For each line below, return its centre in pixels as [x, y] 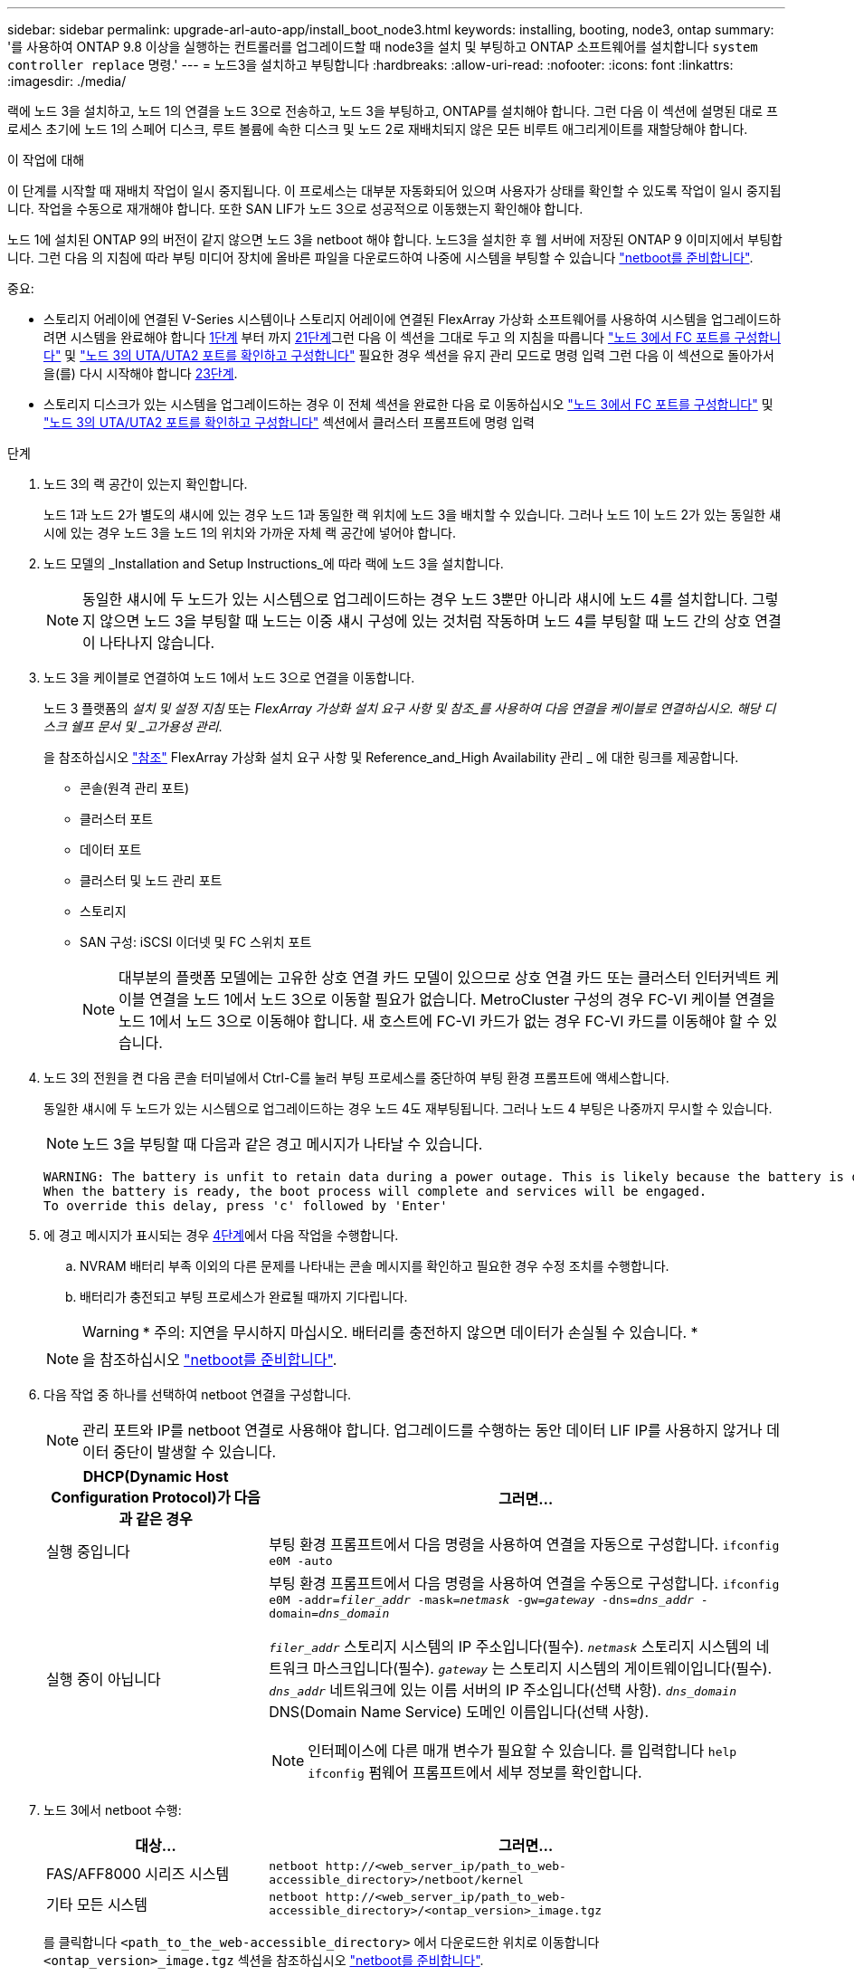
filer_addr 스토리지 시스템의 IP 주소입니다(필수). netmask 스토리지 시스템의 [511, 1647]
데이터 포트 [111, 850]
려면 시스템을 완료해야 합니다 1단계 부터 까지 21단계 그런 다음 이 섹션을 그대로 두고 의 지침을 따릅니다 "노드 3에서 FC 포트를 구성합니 [413, 337]
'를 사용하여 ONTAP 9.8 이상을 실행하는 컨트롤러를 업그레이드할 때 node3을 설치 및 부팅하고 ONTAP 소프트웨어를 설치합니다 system [383, 47]
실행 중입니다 [88, 1551]
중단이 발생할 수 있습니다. [195, 1452]
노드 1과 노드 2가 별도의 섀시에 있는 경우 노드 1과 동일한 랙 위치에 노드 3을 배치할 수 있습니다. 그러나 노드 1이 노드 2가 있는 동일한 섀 [413, 515]
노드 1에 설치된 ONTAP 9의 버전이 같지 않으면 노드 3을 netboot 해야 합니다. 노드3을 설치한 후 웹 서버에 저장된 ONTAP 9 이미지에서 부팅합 [395, 239]
